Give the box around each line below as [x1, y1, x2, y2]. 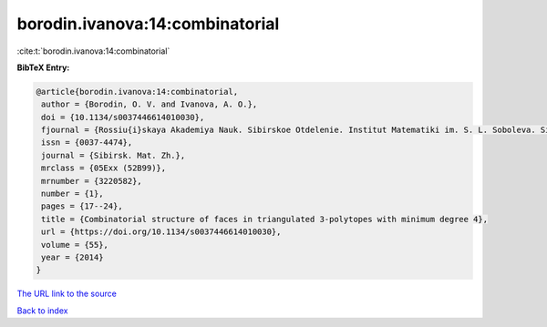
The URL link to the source [16, 288, 118, 300]
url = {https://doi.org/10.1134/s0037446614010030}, [41, 227, 282, 237]
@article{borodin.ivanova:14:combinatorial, [36, 87, 239, 97]
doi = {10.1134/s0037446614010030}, [41, 112, 205, 122]
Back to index [16, 305, 68, 316]
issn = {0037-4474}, [41, 138, 133, 148]
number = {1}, [41, 189, 104, 199]
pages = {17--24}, [41, 201, 123, 211]
